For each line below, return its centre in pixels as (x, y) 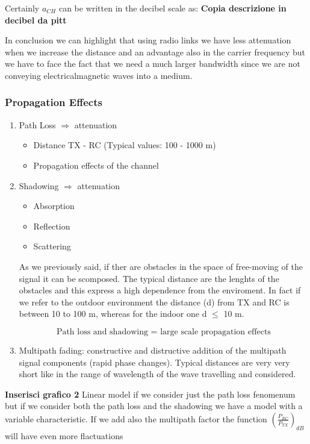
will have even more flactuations (64, 435)
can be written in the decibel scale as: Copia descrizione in (172, 8)
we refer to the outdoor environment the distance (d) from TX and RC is (154, 302)
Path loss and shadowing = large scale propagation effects (163, 332)
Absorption (54, 206)
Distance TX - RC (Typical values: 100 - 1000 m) (125, 145)
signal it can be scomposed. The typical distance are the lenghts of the (149, 278)
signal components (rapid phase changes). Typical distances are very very (154, 362)
